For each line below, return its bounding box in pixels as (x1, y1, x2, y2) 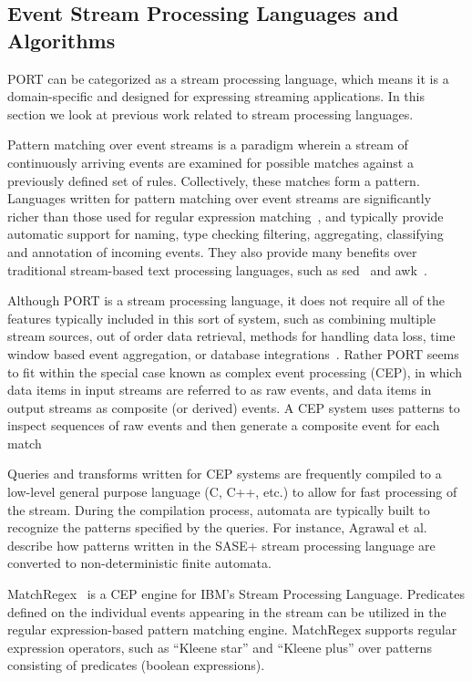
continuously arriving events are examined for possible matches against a (7, 152, 414, 171)
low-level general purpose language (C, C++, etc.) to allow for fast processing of (7, 482, 457, 501)
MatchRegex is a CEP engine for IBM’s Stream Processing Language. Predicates (7, 584, 465, 604)
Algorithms (7, 26, 116, 54)
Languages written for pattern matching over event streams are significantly (7, 189, 432, 208)
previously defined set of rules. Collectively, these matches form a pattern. (7, 170, 420, 190)
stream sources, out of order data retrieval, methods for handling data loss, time (7, 326, 456, 346)
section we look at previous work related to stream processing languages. (7, 104, 414, 123)
